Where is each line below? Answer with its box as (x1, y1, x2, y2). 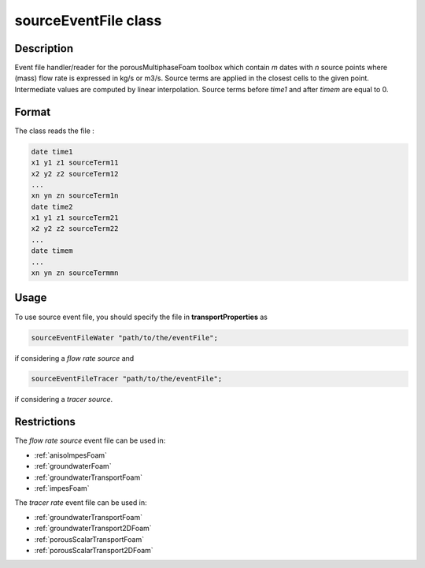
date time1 (31, 147, 73, 156)
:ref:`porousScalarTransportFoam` (34, 534, 145, 544)
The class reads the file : (14, 126, 94, 136)
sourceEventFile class (14, 12, 162, 29)
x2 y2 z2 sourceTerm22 (31, 225, 119, 233)
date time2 (31, 202, 73, 211)
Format (14, 105, 51, 118)
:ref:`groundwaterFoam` (34, 462, 112, 471)
